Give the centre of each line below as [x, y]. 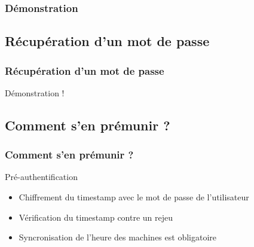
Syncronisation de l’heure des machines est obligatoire [117, 237]
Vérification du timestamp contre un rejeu [96, 217]
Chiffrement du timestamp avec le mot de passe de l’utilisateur [134, 197]
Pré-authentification [41, 177]
